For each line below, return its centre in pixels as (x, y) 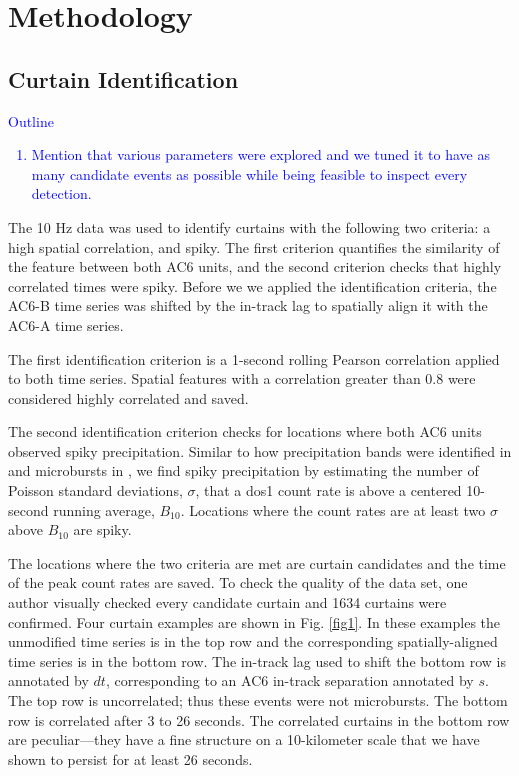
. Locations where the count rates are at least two (333, 509)
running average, (104, 509)
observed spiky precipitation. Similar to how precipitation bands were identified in (260, 450)
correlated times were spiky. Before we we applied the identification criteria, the (252, 285)
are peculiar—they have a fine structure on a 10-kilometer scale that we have (244, 739)
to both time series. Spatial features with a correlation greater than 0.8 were (242, 378)
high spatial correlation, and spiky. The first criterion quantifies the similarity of (254, 246)
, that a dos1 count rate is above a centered (328, 490)
